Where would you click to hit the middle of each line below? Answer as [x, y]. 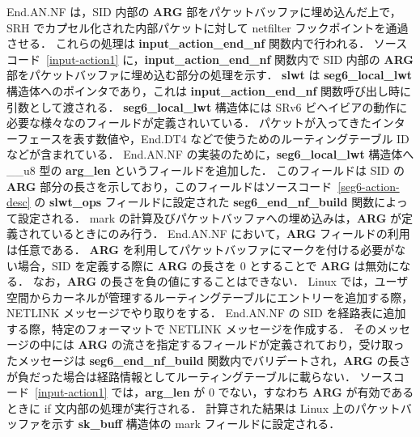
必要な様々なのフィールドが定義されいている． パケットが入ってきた [189, 123]
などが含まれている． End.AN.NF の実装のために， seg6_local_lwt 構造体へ [210, 154]
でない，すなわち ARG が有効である [316, 392]
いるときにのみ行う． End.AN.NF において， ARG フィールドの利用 [231, 233]
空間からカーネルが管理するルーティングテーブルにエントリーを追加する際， [210, 297]
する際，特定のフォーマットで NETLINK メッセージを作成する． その [192, 328]
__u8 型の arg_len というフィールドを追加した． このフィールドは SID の [206, 170]
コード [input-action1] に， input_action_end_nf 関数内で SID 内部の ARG [210, 59]
